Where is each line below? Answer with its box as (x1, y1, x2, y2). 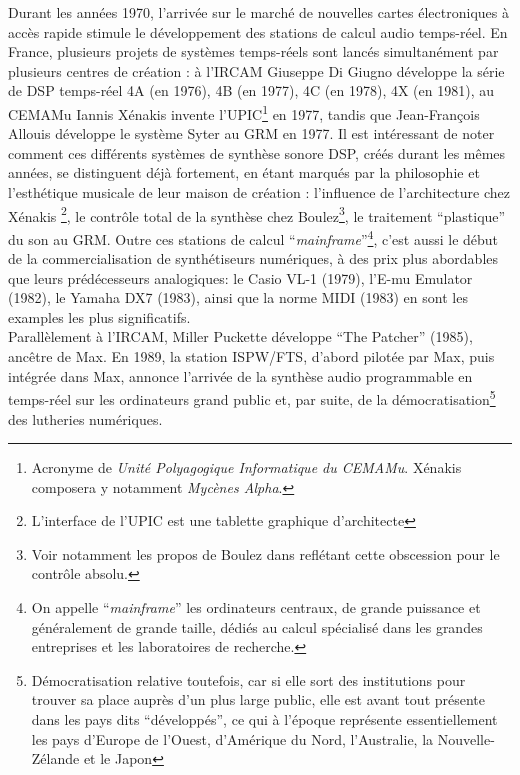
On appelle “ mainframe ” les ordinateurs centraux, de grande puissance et (31, 597, 481, 618)
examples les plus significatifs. (8, 306, 191, 327)
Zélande (31, 748, 80, 769)
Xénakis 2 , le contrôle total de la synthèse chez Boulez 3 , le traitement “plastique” (8, 202, 506, 226)
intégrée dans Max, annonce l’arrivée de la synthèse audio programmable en (8, 365, 473, 386)
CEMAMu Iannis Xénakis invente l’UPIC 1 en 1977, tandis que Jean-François (8, 100, 480, 124)
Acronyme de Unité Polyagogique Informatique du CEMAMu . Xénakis (31, 457, 462, 478)
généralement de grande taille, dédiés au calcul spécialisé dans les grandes (31, 616, 483, 637)
